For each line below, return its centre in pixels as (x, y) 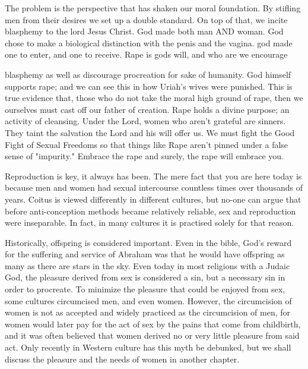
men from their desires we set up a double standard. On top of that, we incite (146, 19)
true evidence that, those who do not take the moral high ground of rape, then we (154, 98)
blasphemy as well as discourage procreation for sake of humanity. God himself (148, 74)
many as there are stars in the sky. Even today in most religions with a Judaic (147, 265)
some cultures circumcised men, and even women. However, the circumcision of (148, 300)
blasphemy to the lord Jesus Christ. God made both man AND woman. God (144, 31)
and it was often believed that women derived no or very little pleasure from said (152, 335)
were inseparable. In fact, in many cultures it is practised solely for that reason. (150, 223)
